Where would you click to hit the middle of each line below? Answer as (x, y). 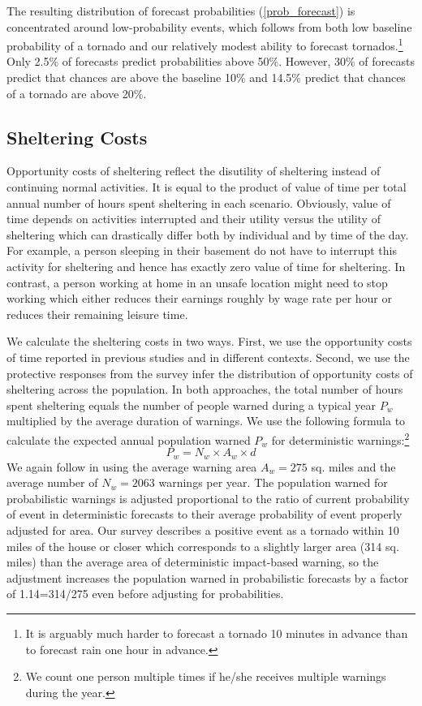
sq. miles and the (353, 466)
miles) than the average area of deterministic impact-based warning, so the (193, 562)
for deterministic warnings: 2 (340, 438)
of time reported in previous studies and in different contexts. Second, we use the (208, 357)
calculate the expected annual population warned (129, 439)
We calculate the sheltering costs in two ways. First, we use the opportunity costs (209, 341)
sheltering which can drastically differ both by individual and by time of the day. (208, 234)
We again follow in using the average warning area (132, 466)
